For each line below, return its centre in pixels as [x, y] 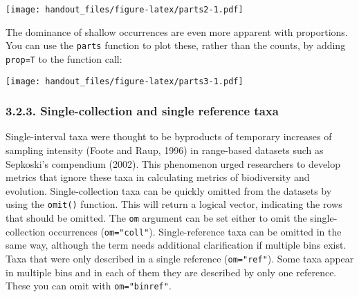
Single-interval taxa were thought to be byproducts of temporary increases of [169, 136]
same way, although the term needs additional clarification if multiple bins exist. [176, 245]
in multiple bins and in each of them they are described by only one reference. [171, 272]
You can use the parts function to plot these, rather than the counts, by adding [176, 45]
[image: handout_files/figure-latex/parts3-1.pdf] [125, 81]
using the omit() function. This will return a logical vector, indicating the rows [174, 204]
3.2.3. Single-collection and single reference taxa [142, 111]
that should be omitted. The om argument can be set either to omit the [156, 218]
